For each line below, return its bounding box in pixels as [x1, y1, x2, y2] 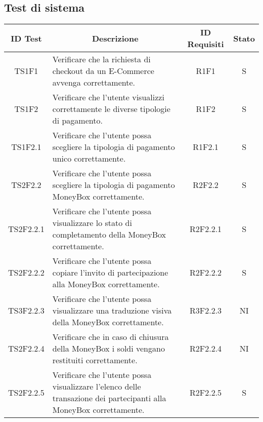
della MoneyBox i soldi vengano [52, 342, 165, 355]
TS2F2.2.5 [8, 386, 45, 398]
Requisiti [187, 38, 224, 50]
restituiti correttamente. [52, 354, 138, 366]
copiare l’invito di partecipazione [52, 266, 168, 279]
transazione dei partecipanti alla [52, 392, 166, 404]
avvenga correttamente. [52, 76, 135, 89]
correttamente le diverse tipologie [52, 103, 170, 115]
